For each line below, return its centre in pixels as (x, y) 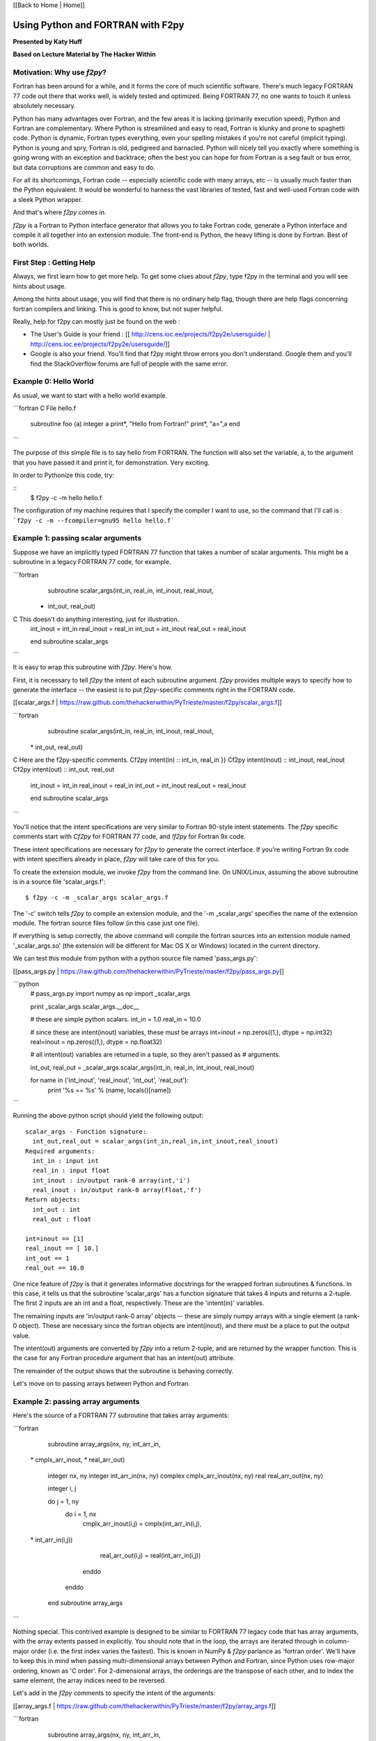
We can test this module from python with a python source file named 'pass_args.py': (135, 958)
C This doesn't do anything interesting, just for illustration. (96, 619)
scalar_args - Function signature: (86, 1131)
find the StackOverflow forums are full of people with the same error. (129, 364)
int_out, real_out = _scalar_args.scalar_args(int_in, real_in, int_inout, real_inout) (142, 1067)
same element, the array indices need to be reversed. (89, 1680)
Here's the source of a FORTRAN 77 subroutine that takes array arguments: (121, 1415)
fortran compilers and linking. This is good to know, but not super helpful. (118, 309)
